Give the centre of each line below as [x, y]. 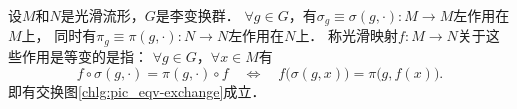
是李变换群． [197, 15]
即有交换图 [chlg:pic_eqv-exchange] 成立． [137, 90]
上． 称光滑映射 [347, 35]
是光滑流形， [102, 15]
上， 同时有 [59, 35]
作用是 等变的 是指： [84, 55]
